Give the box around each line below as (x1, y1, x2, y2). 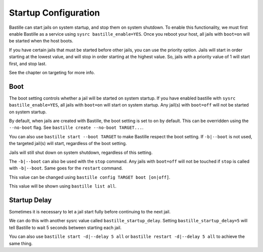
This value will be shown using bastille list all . (9, 183, 117, 189)
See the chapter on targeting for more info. (9, 69, 95, 75)
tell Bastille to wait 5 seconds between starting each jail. (9, 225, 122, 231)
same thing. (9, 240, 33, 246)
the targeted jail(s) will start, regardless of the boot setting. (9, 141, 127, 147)
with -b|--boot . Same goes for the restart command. (9, 165, 123, 171)
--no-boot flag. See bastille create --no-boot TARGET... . (9, 125, 144, 130)
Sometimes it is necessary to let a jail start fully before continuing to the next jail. (9, 209, 171, 214)
